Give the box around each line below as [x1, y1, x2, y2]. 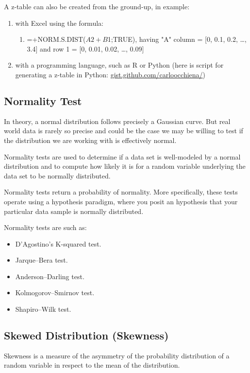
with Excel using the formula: [15, 18, 103, 28]
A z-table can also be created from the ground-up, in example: [4, 1, 190, 11]
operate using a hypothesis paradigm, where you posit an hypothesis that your [4, 196, 238, 206]
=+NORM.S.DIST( [27, 34, 86, 44]
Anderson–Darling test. [15, 271, 84, 281]
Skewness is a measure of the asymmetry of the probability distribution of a [4, 350, 230, 360]
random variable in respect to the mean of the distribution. [4, 360, 180, 370]
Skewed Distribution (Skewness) [4, 328, 169, 343]
